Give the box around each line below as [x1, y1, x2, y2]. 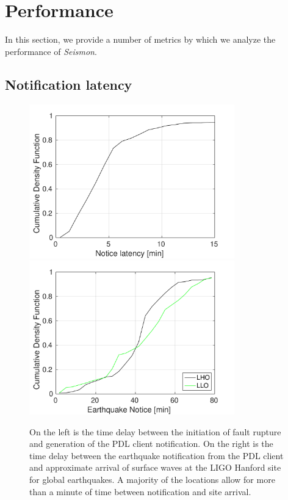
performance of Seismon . [5, 45, 97, 57]
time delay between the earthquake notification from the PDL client [29, 449, 284, 462]
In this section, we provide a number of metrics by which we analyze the [5, 33, 276, 46]
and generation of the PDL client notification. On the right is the [29, 437, 273, 450]
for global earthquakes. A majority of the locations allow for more [29, 473, 275, 486]
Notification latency [5, 74, 132, 93]
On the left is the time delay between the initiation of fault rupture [29, 425, 281, 438]
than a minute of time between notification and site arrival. [29, 485, 251, 498]
